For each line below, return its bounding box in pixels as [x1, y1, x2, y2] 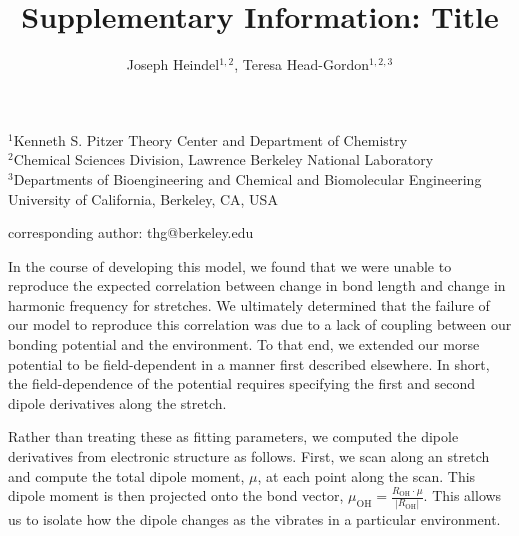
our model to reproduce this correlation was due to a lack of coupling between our [8, 314, 512, 335]
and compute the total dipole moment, [8, 465, 245, 486]
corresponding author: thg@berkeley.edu [8, 222, 254, 243]
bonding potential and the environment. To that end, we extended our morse [8, 334, 480, 355]
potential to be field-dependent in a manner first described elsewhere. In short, [8, 353, 490, 374]
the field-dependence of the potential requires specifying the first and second [8, 373, 476, 394]
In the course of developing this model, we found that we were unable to [8, 255, 452, 276]
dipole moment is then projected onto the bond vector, [8, 485, 344, 506]
